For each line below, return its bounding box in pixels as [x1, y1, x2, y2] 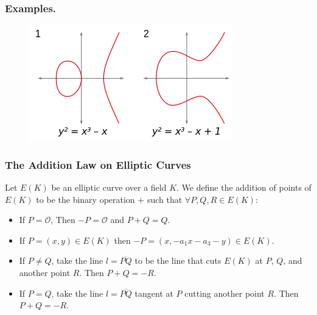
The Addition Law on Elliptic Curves [5, 157, 191, 172]
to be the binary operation [36, 193, 135, 205]
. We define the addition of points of [176, 181, 312, 194]
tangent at [134, 286, 173, 299]
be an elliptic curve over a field [51, 181, 167, 194]
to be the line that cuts [134, 254, 221, 267]
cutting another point [184, 286, 265, 299]
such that [147, 193, 183, 205]
